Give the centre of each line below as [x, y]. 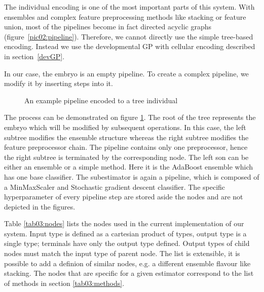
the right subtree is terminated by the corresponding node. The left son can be [126, 157]
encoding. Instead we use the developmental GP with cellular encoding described [130, 46]
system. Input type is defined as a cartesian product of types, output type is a [125, 233]
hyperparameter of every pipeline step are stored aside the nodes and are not [124, 197]
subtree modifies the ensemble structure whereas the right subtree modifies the [126, 137]
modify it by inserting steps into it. [59, 83]
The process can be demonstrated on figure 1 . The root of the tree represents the [130, 117]
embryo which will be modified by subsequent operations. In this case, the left [125, 127]
